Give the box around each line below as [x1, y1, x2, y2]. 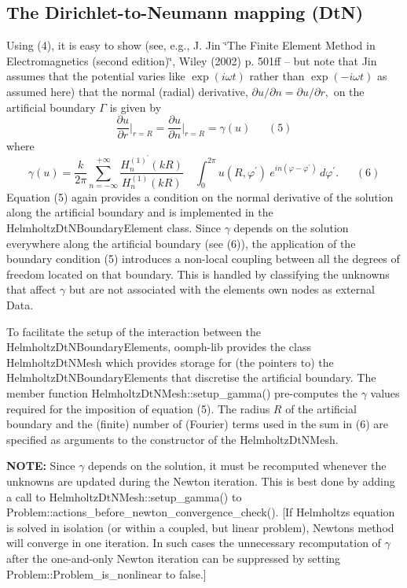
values [370, 384, 400, 401]
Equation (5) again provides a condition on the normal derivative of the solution [6, 188, 394, 205]
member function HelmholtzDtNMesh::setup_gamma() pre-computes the [6, 384, 357, 401]
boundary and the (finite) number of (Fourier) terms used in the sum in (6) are [6, 416, 389, 432]
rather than [249, 68, 305, 84]
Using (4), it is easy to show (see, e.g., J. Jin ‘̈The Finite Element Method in [6, 37, 376, 54]
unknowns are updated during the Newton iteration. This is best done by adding [6, 472, 395, 489]
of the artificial [285, 400, 357, 416]
